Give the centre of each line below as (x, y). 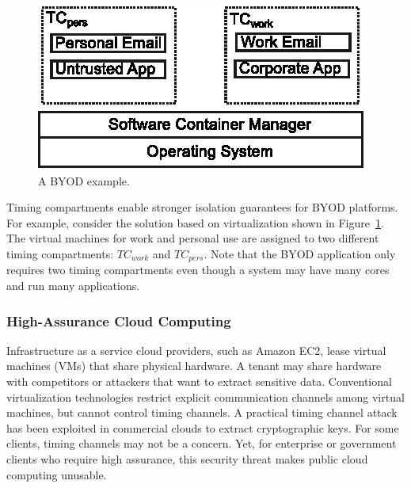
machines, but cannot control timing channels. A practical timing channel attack (202, 412)
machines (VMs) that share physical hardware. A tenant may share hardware (194, 366)
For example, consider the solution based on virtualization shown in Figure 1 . (195, 222)
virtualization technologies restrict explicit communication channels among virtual (205, 396)
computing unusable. (57, 474)
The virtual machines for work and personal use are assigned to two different (193, 238)
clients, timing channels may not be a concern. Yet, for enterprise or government (202, 443)
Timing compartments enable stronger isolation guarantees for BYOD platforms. (202, 207)
